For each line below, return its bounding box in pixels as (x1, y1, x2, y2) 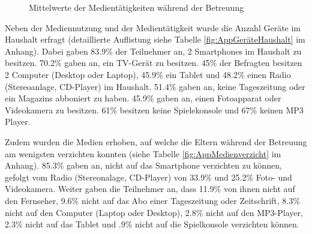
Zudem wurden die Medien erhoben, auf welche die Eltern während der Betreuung (5, 135, 307, 148)
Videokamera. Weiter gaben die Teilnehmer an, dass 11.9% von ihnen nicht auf (5, 182, 295, 195)
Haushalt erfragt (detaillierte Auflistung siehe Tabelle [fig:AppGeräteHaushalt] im (5, 33, 305, 46)
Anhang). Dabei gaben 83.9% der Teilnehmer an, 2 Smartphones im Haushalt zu (5, 44, 302, 57)
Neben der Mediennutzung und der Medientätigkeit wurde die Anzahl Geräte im (5, 21, 301, 34)
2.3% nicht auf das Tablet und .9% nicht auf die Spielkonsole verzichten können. (5, 218, 299, 230)
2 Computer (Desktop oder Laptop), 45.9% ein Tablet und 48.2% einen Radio (5, 68, 291, 80)
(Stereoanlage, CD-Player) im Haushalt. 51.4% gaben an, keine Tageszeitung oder (5, 80, 305, 92)
